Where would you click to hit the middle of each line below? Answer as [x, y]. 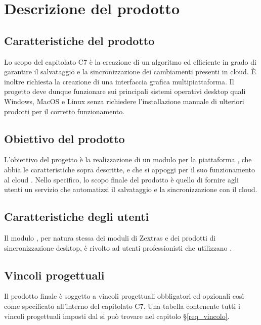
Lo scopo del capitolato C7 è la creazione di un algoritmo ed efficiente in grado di [130, 61]
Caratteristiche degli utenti [77, 217]
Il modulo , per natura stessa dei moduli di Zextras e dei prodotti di [110, 237]
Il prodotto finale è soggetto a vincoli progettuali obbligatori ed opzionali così [124, 296]
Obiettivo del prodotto [64, 138]
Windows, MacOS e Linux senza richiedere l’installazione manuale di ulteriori [124, 101]
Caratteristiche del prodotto [79, 40]
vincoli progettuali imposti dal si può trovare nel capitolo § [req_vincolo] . [117, 316]
